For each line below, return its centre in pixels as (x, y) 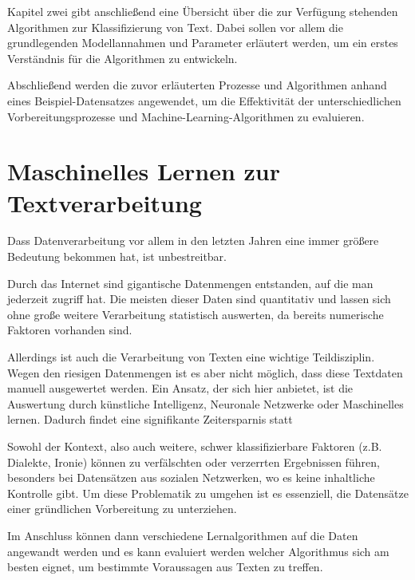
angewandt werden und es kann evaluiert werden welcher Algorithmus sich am (198, 551)
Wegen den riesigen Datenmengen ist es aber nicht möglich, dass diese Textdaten (205, 372)
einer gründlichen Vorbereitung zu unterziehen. (122, 509)
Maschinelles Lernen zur (144, 171)
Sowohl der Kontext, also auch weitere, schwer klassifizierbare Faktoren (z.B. (195, 446)
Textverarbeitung (105, 202)
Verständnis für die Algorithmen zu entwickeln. (123, 58)
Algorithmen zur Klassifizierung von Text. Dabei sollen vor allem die (175, 27)
